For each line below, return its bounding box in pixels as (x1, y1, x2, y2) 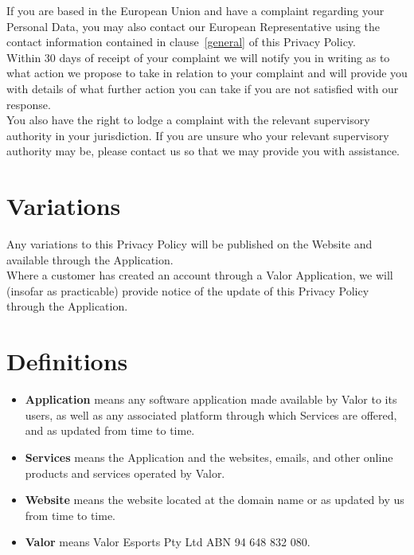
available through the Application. (6, 251, 174, 268)
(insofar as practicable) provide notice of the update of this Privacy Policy (6, 282, 369, 299)
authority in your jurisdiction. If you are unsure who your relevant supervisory (6, 127, 389, 143)
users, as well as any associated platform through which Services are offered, (25, 406, 397, 423)
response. (6, 96, 51, 112)
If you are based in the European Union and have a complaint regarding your (6, 2, 385, 18)
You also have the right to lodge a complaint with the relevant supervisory (6, 111, 370, 128)
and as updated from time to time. (25, 422, 195, 439)
